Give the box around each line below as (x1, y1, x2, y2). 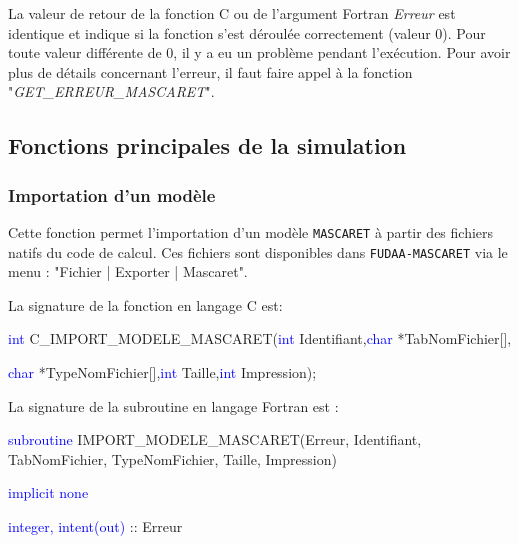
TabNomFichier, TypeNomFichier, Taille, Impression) (8, 448, 337, 469)
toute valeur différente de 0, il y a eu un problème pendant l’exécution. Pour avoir (8, 42, 511, 63)
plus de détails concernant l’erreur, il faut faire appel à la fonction (8, 61, 413, 82)
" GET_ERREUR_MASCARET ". (8, 81, 215, 102)
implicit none (8, 482, 89, 503)
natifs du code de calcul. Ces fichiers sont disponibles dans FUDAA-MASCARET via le (8, 241, 508, 262)
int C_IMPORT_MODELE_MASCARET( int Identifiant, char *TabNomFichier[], (8, 328, 512, 349)
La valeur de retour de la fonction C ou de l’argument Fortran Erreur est (8, 3, 456, 23)
